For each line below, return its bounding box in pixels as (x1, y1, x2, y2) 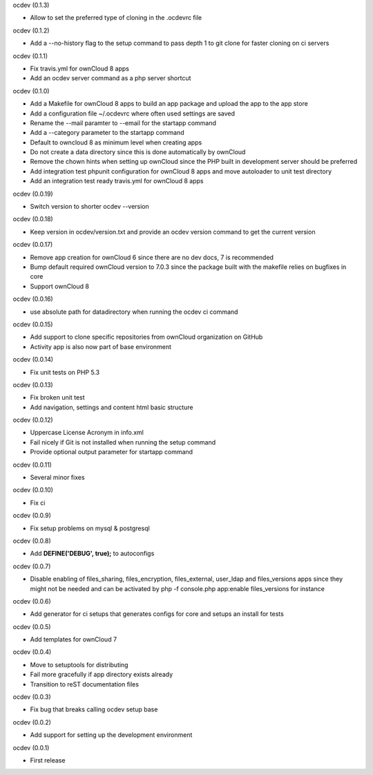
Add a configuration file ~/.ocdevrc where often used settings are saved (30, 109, 235, 118)
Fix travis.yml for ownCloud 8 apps (30, 64, 129, 73)
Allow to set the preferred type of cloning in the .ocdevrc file (30, 14, 202, 22)
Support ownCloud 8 (30, 282, 90, 290)
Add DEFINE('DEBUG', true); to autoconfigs (30, 550, 155, 558)
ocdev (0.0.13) (12, 380, 53, 389)
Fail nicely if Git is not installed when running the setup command (30, 438, 216, 446)
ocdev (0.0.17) (12, 241, 53, 249)
